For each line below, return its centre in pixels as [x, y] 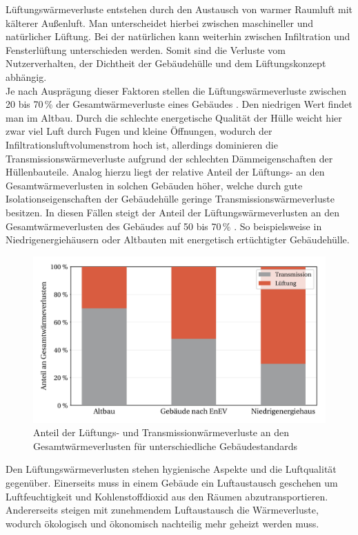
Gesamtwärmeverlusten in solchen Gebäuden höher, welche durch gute [154, 185]
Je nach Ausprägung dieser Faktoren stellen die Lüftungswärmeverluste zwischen [176, 90]
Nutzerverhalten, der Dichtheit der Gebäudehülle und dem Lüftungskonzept [166, 63]
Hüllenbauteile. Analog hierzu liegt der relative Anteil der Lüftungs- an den [165, 172]
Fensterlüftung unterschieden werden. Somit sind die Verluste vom [146, 49]
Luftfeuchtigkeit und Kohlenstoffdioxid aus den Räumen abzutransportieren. [167, 496]
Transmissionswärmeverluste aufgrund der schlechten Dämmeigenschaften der [169, 158]
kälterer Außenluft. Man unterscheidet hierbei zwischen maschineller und [160, 22]
